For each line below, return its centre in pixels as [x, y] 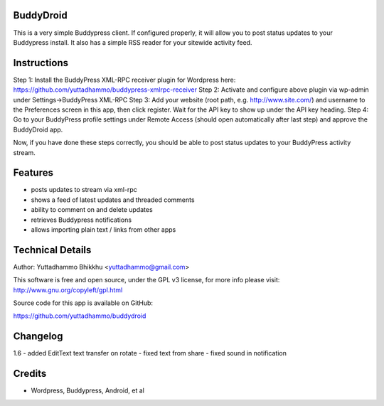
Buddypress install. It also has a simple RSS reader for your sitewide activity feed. [133, 42]
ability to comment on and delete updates [92, 210]
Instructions [41, 63]
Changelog [38, 337]
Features [33, 173]
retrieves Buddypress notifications [81, 220]
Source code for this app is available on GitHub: [83, 303]
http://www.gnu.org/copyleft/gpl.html [68, 290]
